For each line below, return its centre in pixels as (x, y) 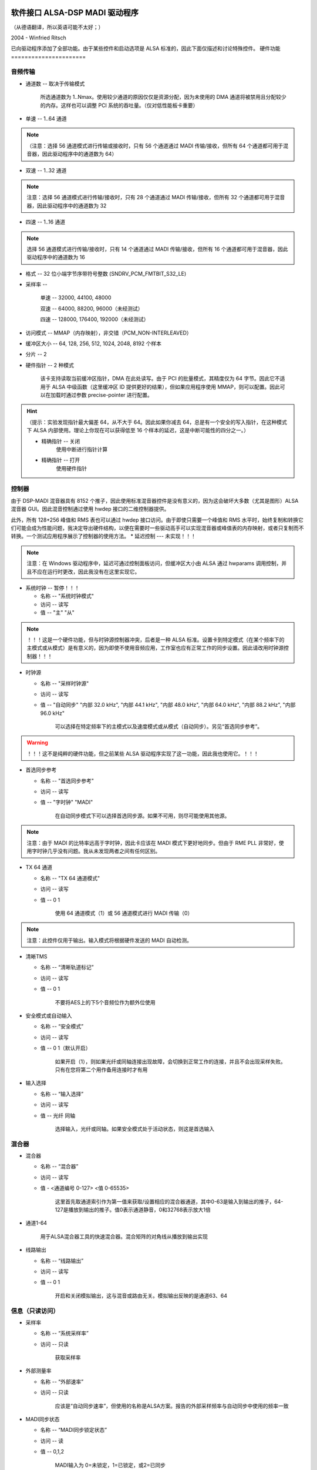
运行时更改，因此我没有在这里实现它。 (94, 572)
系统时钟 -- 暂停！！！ (53, 587)
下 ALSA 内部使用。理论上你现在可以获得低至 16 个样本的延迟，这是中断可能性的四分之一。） (138, 430)
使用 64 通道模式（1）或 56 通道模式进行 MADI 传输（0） (124, 913)
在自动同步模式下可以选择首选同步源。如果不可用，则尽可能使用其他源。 (142, 816)
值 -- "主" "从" (57, 613)
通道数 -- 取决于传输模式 (55, 83)
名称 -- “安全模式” (62, 1027)
